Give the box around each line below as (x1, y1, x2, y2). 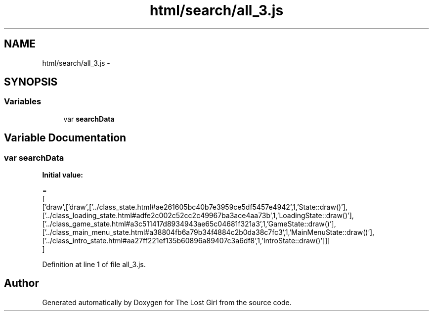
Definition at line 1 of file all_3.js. (42, 260, 146, 269)
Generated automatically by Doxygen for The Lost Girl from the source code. (42, 298, 292, 307)
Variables (4, 96, 42, 107)
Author (4, 277, 39, 290)
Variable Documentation (4, 132, 127, 144)
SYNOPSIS (4, 76, 58, 89)
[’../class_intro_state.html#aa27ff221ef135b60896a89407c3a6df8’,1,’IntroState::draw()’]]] (42, 236, 330, 245)
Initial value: (42, 171, 83, 180)
